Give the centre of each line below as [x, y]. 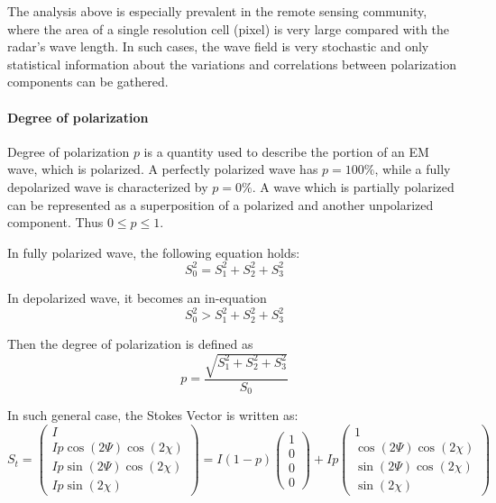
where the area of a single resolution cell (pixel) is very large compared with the [229, 28]
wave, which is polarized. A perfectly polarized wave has [163, 169]
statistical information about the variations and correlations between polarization [232, 64]
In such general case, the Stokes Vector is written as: [153, 415]
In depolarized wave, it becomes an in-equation [137, 298]
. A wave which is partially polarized [353, 186]
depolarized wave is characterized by [108, 186]
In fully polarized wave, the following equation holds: [154, 252]
